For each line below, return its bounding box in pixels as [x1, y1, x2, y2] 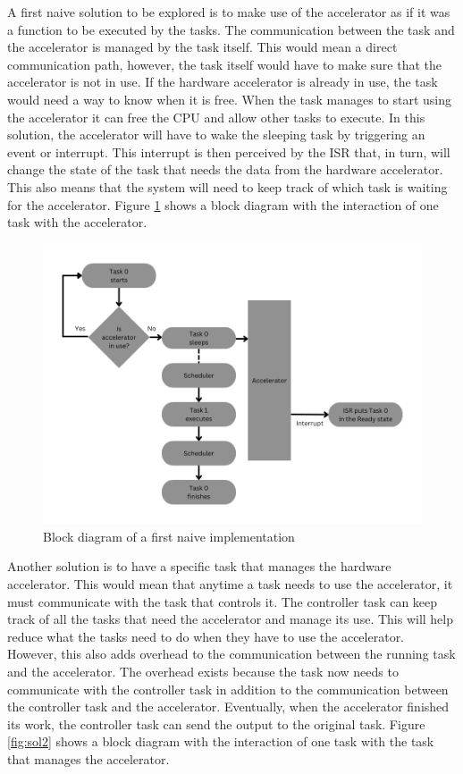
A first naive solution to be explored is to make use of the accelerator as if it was [7, 3, 450, 21]
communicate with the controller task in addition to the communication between [7, 679, 449, 698]
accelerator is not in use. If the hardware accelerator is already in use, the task [7, 72, 438, 91]
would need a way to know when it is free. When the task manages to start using [7, 89, 452, 108]
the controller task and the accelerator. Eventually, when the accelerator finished [7, 697, 450, 716]
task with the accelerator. [7, 213, 147, 231]
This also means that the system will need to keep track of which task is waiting [7, 177, 448, 196]
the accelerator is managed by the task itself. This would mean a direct [7, 38, 398, 56]
